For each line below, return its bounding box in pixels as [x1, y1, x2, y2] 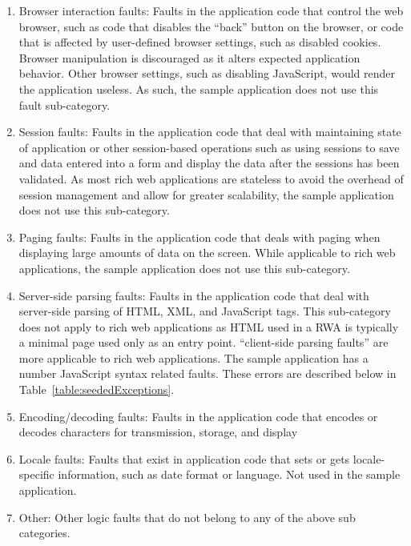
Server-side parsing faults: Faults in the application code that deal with [18, 287, 369, 303]
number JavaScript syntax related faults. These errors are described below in [18, 365, 397, 382]
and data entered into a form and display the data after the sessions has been [18, 155, 400, 171]
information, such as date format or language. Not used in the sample [58, 466, 401, 483]
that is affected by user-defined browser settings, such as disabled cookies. [18, 34, 381, 50]
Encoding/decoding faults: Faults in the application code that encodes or [18, 407, 378, 424]
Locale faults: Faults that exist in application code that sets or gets [18, 450, 350, 467]
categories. [18, 524, 71, 541]
